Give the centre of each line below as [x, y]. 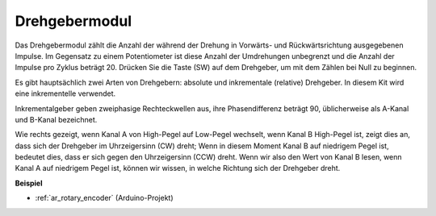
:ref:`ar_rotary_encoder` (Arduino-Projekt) [104, 198]
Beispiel [29, 183]
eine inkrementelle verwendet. [65, 93]
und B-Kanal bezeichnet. [56, 119]
